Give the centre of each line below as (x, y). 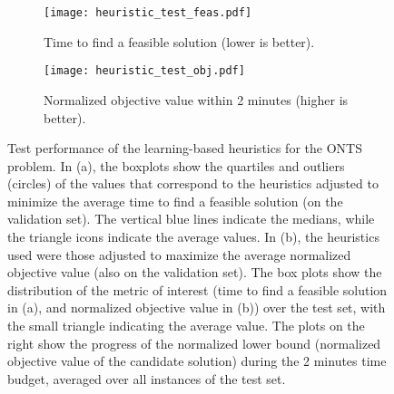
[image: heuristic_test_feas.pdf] (148, 13)
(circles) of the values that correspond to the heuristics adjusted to (193, 183)
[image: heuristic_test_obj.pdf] (144, 71)
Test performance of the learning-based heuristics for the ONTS (185, 148)
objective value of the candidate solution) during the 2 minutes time (197, 361)
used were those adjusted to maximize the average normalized (179, 254)
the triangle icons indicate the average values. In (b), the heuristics (193, 237)
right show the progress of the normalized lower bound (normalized (194, 343)
